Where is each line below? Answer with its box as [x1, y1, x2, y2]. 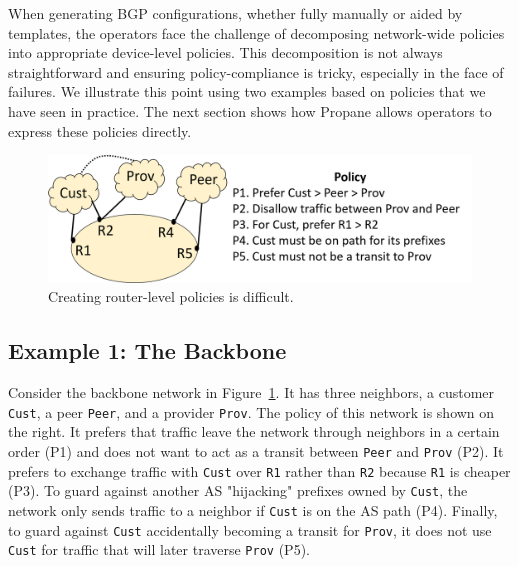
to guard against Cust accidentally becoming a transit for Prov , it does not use [8, 519, 492, 540]
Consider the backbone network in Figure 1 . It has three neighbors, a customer [8, 382, 495, 403]
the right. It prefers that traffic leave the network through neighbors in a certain [8, 421, 500, 442]
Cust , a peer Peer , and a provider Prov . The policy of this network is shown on [8, 401, 495, 422]
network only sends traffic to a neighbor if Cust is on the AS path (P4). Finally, [8, 499, 498, 520]
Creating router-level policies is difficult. [48, 286, 294, 307]
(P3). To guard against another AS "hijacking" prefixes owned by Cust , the [8, 480, 468, 501]
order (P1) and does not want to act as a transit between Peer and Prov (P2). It [8, 440, 504, 461]
